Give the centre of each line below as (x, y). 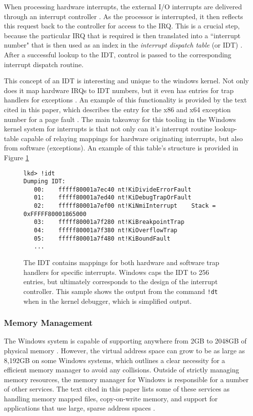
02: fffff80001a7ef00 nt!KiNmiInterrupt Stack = (125, 206)
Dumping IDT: (44, 182)
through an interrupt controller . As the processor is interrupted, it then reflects (124, 16)
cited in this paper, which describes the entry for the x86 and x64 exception (117, 109)
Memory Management (48, 323)
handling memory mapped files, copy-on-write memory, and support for (111, 398)
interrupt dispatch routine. (44, 64)
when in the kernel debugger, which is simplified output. (108, 301)
